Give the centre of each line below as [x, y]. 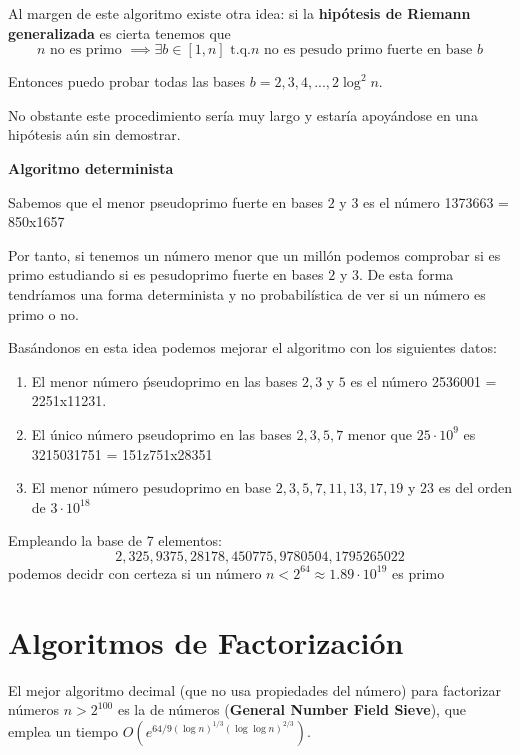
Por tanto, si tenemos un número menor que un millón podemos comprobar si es [254, 254]
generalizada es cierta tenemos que [119, 32]
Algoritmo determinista [91, 167]
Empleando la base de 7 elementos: [115, 540]
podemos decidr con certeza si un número [135, 572]
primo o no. [43, 313]
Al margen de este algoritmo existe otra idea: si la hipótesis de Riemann [239, 13]
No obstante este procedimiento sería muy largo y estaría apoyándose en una [243, 114]
